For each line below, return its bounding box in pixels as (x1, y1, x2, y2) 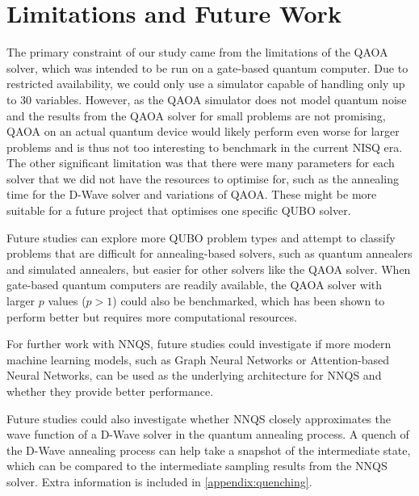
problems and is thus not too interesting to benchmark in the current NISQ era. (6, 138, 403, 155)
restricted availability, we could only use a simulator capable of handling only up (6, 75, 405, 92)
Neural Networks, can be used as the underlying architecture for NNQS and (6, 367, 382, 384)
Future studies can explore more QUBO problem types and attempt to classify (6, 229, 396, 246)
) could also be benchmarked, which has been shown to (112, 292, 385, 309)
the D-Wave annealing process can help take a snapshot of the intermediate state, (6, 441, 411, 458)
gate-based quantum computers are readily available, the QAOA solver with (6, 276, 383, 293)
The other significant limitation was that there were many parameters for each (6, 154, 395, 171)
